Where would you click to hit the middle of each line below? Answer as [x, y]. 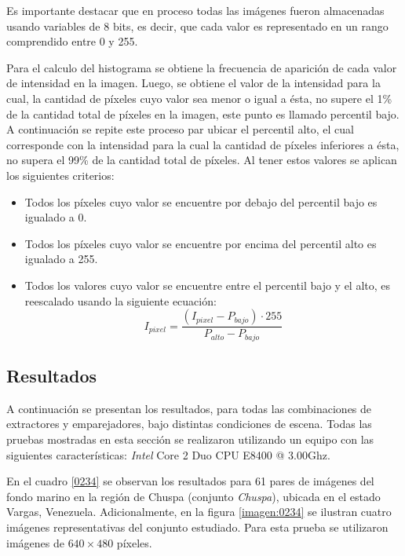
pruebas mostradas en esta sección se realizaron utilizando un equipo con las [190, 439]
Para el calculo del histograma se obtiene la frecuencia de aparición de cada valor [202, 67]
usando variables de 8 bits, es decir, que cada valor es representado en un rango [197, 26]
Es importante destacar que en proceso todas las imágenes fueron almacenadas [195, 10]
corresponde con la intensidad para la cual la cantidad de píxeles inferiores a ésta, [203, 144]
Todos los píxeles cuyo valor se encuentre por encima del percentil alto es [201, 243]
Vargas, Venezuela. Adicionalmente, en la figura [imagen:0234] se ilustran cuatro [199, 512]
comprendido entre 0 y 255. [72, 41]
